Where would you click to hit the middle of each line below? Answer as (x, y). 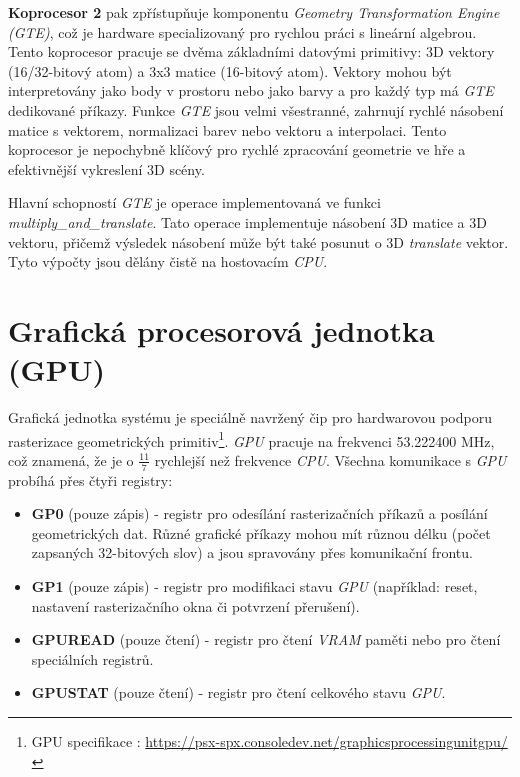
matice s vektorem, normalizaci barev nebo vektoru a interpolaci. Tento (227, 129)
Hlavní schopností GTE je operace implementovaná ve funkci (194, 202)
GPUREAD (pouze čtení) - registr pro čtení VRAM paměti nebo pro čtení (266, 639)
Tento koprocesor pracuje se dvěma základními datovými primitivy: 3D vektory (251, 51)
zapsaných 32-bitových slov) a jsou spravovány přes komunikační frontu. (252, 552)
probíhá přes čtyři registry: (90, 479)
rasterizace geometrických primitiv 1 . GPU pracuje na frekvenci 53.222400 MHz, (251, 439)
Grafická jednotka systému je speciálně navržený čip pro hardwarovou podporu (250, 417)
